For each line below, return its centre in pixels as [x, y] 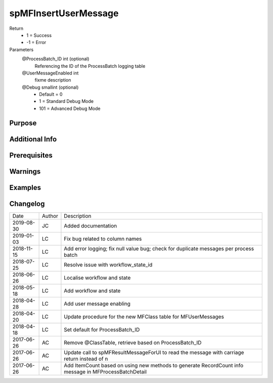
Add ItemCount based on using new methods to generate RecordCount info [154, 365]
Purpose [23, 123]
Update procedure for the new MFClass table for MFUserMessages [144, 317]
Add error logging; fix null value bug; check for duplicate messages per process [159, 248]
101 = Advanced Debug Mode [70, 108]
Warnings [25, 171]
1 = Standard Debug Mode [66, 101]
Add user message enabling [97, 303]
